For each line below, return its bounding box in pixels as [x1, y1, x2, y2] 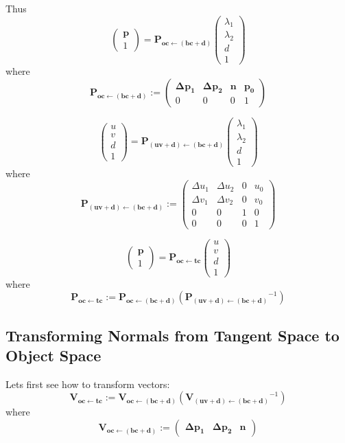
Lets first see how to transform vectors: [5, 376, 170, 391]
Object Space [5, 345, 102, 365]
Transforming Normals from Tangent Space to [5, 324, 340, 345]
